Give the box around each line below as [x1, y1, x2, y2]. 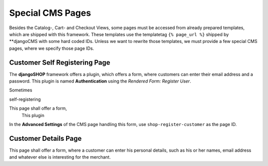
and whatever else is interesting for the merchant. [9, 154, 111, 160]
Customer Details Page [9, 134, 82, 143]
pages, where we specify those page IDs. [9, 45, 94, 51]
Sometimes [9, 87, 32, 93]
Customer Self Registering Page [9, 58, 110, 67]
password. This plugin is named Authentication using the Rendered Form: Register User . [9, 78, 191, 84]
